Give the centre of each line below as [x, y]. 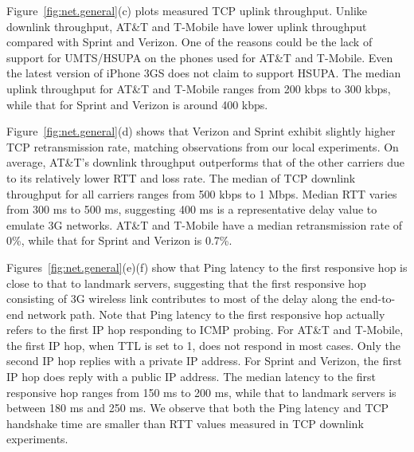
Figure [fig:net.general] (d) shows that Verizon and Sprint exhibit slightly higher [201, 131]
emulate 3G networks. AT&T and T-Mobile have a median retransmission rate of [205, 224]
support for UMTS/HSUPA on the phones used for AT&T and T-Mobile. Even [200, 57]
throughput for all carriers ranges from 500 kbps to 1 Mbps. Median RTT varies [202, 193]
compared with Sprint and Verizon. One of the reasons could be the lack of [189, 42]
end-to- [378, 299]
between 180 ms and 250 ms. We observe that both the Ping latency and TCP [198, 408]
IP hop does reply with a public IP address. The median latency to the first [191, 377]
